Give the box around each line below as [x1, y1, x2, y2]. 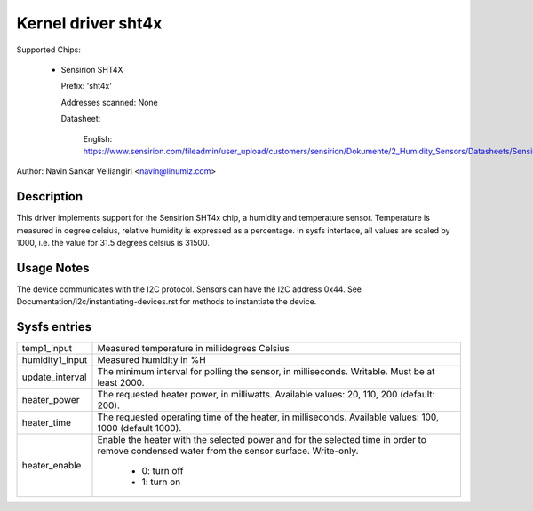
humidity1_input [21, 354, 88, 366]
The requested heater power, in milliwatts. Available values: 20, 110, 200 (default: [97, 389, 435, 401]
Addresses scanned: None [60, 97, 159, 107]
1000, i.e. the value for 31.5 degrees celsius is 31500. [16, 237, 211, 248]
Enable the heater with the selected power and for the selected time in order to [97, 434, 426, 446]
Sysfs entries [16, 319, 92, 334]
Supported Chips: [16, 44, 82, 55]
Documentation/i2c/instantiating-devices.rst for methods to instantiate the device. [16, 296, 317, 307]
